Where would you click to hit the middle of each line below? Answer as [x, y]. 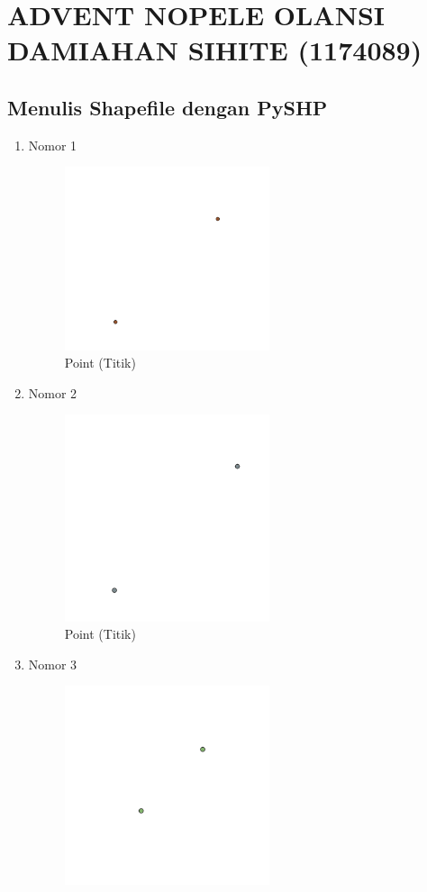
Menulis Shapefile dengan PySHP [168, 107]
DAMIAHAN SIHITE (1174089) [215, 50]
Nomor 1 [53, 145]
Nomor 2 [53, 392]
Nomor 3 [53, 664]
